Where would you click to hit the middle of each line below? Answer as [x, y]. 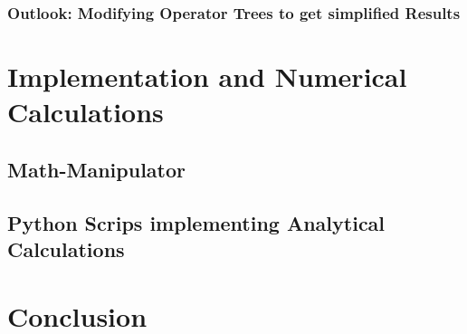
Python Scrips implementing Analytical [196, 222]
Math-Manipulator [97, 169]
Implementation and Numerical [207, 76]
